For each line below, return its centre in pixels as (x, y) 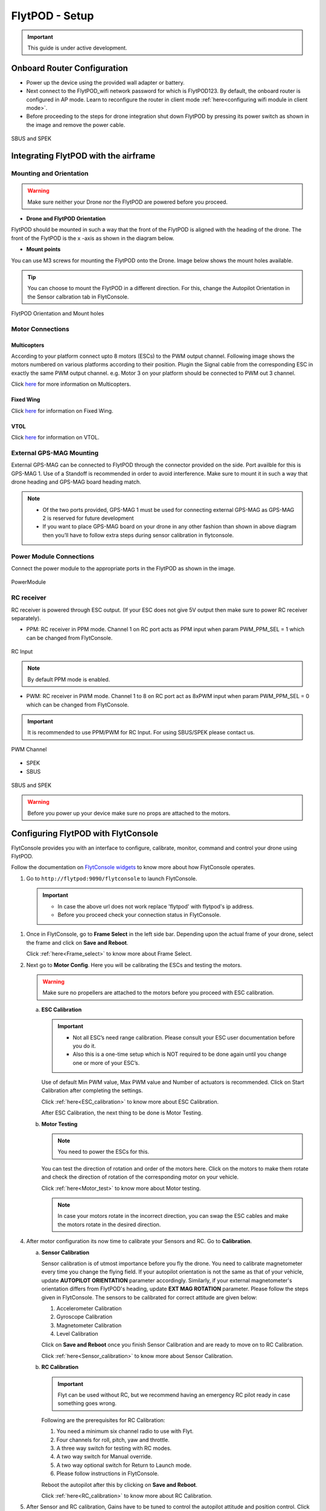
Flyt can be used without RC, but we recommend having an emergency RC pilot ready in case (174, 1395)
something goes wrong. (87, 1403)
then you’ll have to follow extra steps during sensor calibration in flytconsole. (138, 535)
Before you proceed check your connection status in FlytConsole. (139, 915)
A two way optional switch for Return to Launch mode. (124, 1465)
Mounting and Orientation (50, 173)
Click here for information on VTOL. (55, 437)
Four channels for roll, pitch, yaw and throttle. (113, 1440)
